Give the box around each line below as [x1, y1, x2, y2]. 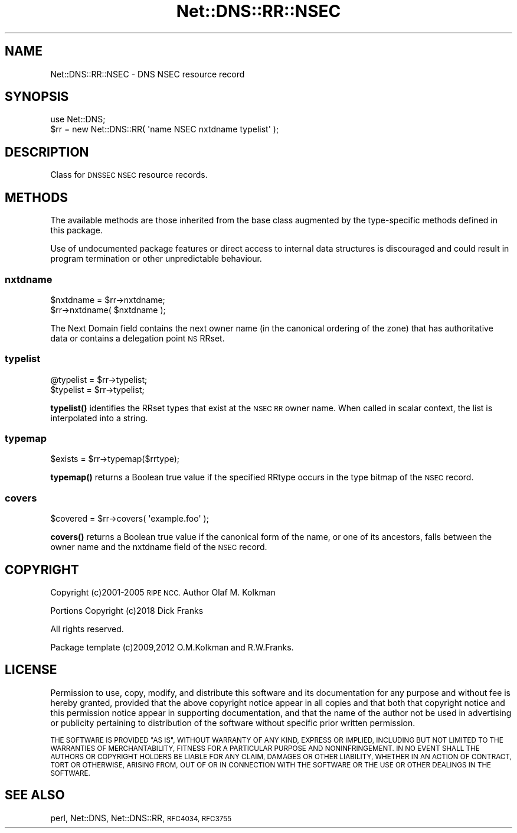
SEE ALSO [5, 788, 65, 803]
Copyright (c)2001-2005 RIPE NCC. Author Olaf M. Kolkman [50, 587, 276, 597]
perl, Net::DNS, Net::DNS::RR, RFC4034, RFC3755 [50, 812, 232, 823]
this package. [50, 225, 103, 236]
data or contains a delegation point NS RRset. [50, 333, 225, 343]
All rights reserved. [50, 623, 124, 634]
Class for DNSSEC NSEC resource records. [50, 170, 208, 180]
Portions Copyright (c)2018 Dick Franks [50, 605, 204, 616]
